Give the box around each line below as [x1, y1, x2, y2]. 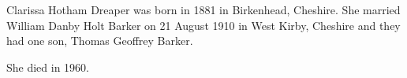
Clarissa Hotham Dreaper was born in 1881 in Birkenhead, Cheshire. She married [6, 2, 401, 17]
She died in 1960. [6, 58, 90, 75]
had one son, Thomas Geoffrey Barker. [6, 32, 193, 49]
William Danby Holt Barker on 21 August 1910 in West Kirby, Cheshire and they [6, 17, 401, 33]
